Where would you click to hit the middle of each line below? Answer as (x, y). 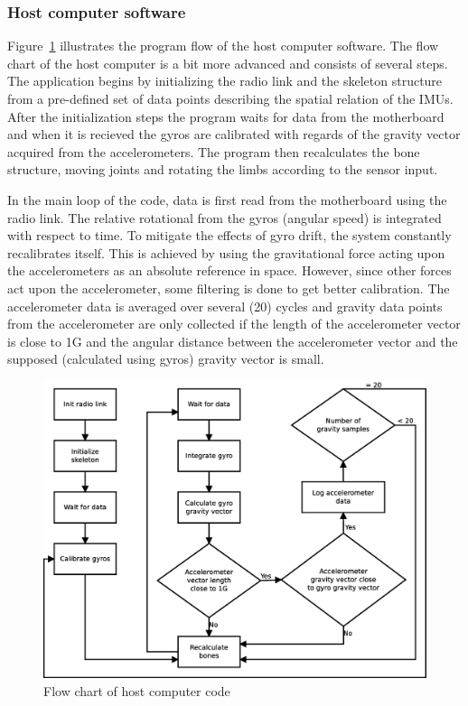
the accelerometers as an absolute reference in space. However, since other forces (229, 270)
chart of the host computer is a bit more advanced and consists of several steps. (228, 63)
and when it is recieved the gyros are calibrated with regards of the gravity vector (234, 134)
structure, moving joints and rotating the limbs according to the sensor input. (223, 169)
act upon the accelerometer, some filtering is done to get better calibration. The (229, 288)
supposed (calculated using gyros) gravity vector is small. (166, 359)
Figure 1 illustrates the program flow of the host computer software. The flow (223, 46)
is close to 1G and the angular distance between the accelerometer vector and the (233, 341)
